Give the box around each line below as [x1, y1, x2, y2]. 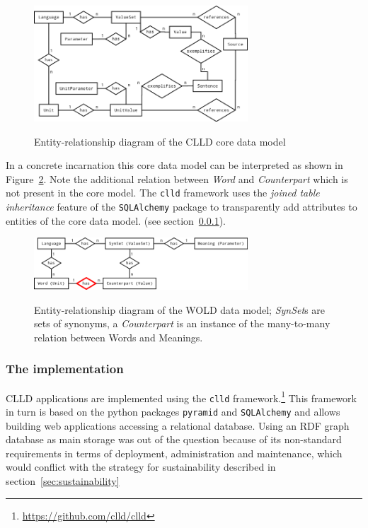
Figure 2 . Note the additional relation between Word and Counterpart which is [6, 171, 348, 186]
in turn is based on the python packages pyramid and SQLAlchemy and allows [6, 404, 340, 418]
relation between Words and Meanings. [34, 329, 203, 344]
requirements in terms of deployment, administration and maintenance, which [6, 445, 343, 460]
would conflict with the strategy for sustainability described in [6, 459, 276, 474]
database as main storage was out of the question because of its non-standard [6, 432, 342, 447]
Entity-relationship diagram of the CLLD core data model [34, 134, 286, 148]
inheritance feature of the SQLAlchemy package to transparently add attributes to [6, 199, 357, 213]
